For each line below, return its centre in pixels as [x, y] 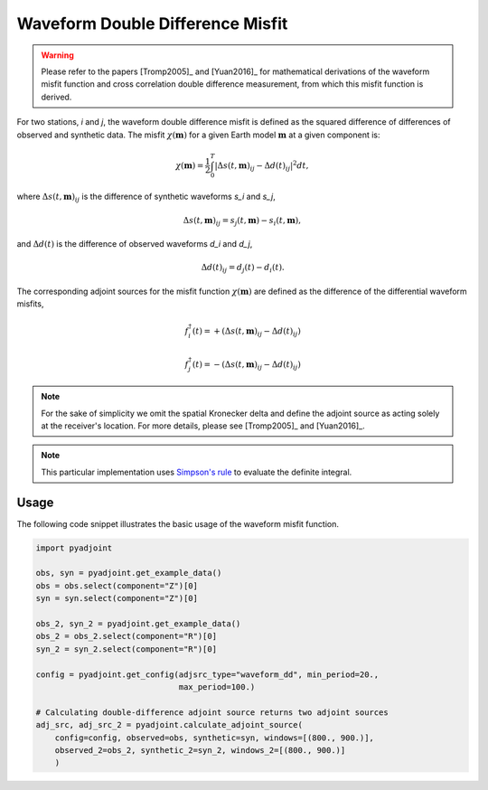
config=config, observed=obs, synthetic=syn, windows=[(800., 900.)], [215, 738]
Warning [57, 55]
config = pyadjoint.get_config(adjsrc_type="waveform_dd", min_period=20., [207, 674]
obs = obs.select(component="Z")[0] [117, 586]
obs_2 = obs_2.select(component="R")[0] [126, 636]
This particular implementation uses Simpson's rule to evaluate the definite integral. [197, 472]
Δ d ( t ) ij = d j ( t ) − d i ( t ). [243, 268]
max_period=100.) [217, 687]
